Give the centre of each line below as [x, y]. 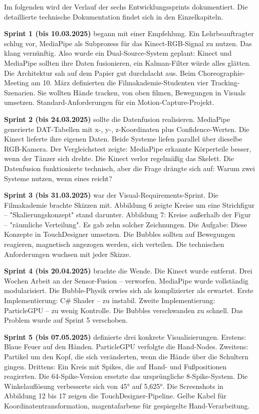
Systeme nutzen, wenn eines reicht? [58, 178]
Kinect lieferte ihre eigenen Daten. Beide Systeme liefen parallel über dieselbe [123, 139]
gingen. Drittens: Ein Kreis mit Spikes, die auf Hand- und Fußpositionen [115, 366]
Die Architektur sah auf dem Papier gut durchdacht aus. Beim [100, 73]
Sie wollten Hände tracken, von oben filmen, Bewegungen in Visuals [142, 92]
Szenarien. [20, 92]
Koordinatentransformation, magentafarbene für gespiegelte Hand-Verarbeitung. [127, 405]
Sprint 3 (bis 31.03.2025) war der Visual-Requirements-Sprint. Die [111, 195]
